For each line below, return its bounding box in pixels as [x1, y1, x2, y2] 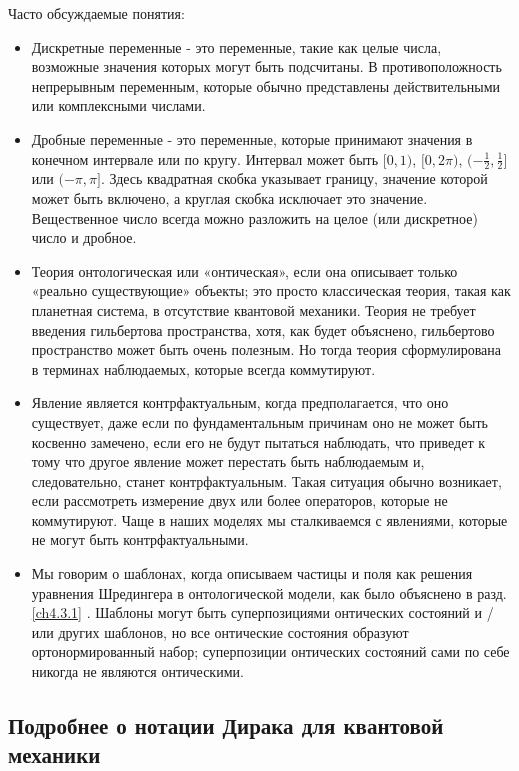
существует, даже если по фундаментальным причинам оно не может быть [31, 411, 488, 432]
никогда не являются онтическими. [31, 661, 244, 682]
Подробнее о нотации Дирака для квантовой [8, 710, 444, 741]
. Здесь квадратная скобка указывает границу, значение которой [100, 168, 488, 189]
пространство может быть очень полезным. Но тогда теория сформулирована [31, 339, 501, 360]
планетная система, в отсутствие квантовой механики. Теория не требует [31, 299, 476, 320]
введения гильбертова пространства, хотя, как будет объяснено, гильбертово [31, 319, 495, 340]
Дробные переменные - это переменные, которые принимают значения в [31, 128, 473, 149]
